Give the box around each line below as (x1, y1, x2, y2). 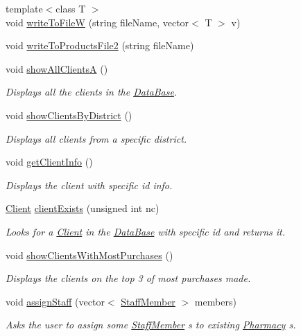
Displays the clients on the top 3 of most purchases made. (6, 271, 251, 285)
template (6, 1, 43, 15)
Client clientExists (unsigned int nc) (6, 201, 160, 215)
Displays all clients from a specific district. (6, 131, 187, 145)
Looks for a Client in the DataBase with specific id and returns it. (6, 224, 285, 238)
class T (55, 1, 86, 15)
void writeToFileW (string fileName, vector (6, 15, 189, 29)
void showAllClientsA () (6, 61, 108, 76)
